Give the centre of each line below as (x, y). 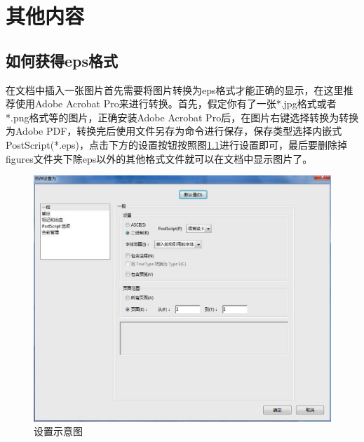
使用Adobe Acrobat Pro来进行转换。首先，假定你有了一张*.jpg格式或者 (176, 103)
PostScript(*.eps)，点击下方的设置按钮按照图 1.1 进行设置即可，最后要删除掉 (176, 144)
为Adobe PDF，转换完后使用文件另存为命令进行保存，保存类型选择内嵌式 (174, 131)
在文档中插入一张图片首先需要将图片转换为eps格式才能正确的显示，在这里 (175, 89)
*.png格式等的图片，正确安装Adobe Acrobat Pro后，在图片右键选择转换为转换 (182, 117)
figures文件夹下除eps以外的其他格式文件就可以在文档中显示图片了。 (159, 158)
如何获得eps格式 (62, 60)
